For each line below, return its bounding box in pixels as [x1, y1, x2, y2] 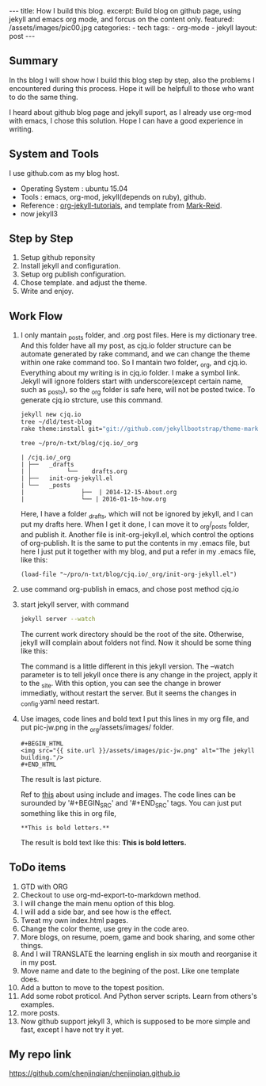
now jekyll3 [20, 208, 59, 219]
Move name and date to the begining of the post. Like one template [20, 966, 240, 975]
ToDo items [9, 861, 66, 875]
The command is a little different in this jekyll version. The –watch [20, 661, 234, 671]
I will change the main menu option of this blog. [20, 898, 176, 908]
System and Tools [9, 147, 100, 161]
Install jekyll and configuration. [20, 261, 121, 271]
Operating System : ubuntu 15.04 [20, 184, 128, 193]
